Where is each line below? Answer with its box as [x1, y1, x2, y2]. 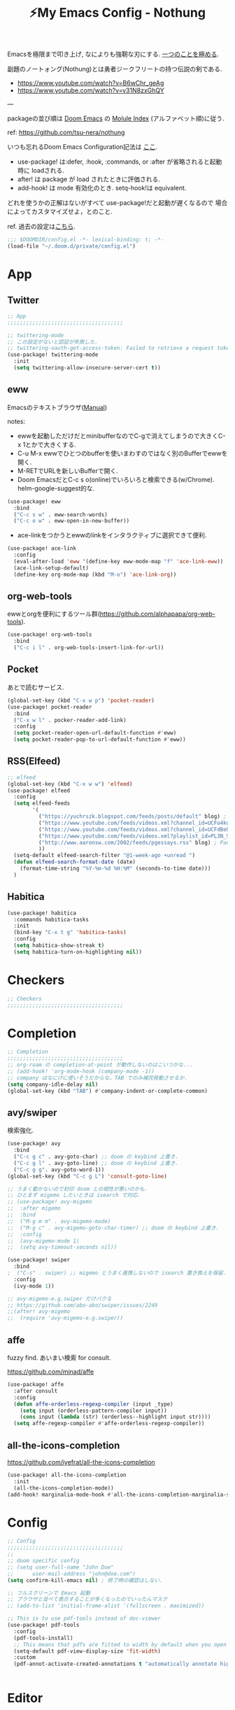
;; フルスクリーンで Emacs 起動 [7, 1589, 91, 1597]
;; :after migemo [7, 1205, 61, 1212]
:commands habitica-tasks [13, 916, 90, 923]
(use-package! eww [7, 497, 61, 505]
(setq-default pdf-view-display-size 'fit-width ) [13, 1648, 161, 1655]
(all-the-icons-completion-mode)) [13, 1484, 114, 1492]
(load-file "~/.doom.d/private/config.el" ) [7, 243, 136, 250]
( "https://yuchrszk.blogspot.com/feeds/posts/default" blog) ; [38, 813, 227, 820]
